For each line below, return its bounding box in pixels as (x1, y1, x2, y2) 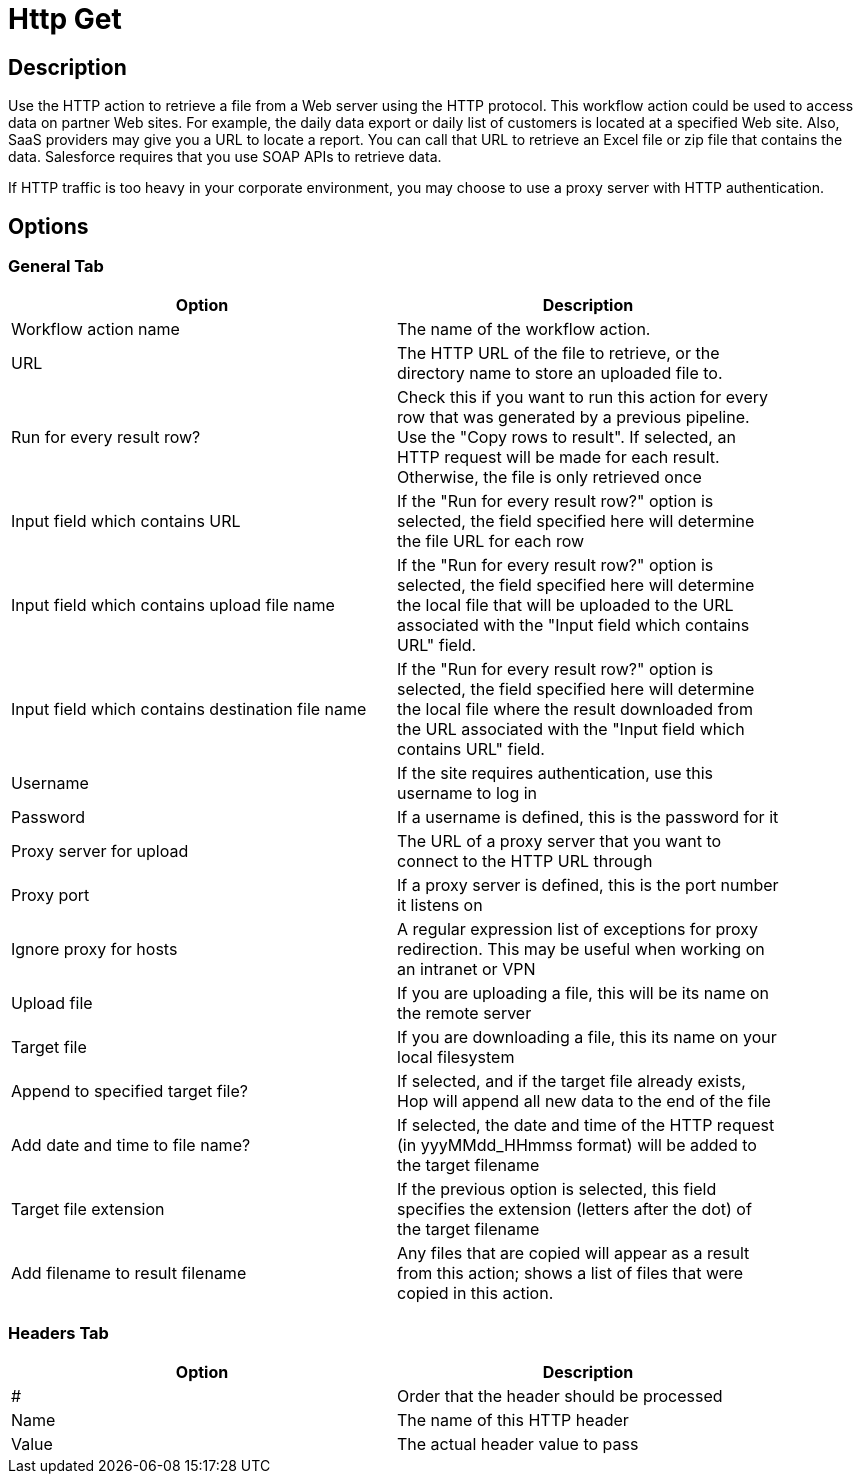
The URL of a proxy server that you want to (397, 831, 722, 852)
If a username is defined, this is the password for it (397, 807, 779, 828)
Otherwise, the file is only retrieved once (397, 467, 702, 488)
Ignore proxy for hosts (11, 939, 178, 960)
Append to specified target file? (11, 1081, 248, 1102)
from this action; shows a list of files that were (397, 1263, 744, 1284)
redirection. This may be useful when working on (397, 939, 765, 960)
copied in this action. (397, 1283, 554, 1304)
